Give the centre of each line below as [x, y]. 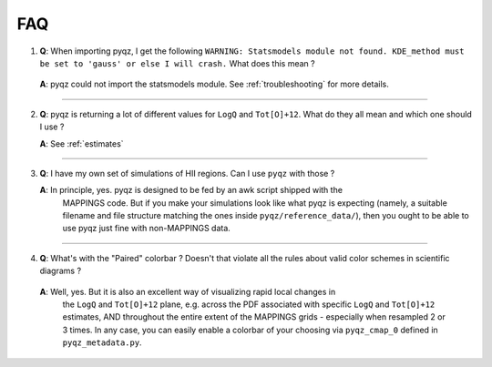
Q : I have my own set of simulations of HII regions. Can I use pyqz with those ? [187, 173]
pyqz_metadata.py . [102, 342]
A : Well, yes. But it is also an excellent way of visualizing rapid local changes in [188, 291]
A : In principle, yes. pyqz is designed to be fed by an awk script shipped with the [191, 190]
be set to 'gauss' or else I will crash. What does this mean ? [177, 63]
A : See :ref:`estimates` [82, 143]
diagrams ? [61, 271]
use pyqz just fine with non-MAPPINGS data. [147, 229]
